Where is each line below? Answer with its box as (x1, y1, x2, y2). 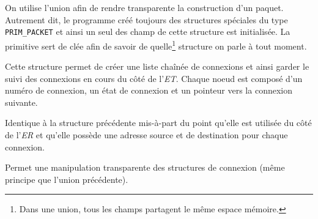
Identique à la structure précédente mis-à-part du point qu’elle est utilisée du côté (5, 116, 312, 129)
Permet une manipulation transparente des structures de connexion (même (5, 161, 285, 174)
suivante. (5, 95, 38, 108)
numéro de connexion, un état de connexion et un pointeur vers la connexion (5, 84, 292, 97)
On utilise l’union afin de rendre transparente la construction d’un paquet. (5, 1, 284, 13)
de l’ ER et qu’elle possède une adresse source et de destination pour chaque (5, 128, 288, 141)
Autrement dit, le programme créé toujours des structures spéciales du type (5, 13, 288, 26)
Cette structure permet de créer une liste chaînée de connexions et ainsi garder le (5, 60, 309, 73)
